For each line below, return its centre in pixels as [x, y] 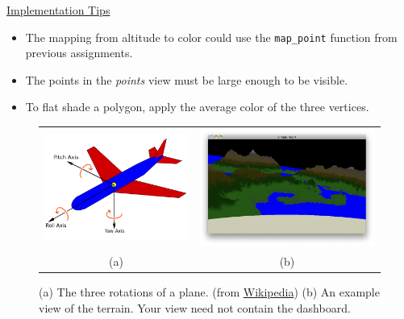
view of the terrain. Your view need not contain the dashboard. [195, 307]
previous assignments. [79, 53]
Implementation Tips [58, 10]
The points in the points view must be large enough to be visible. [187, 79]
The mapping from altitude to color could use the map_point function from [211, 37]
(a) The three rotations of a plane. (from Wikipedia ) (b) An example [209, 292]
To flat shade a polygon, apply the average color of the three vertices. [197, 107]
